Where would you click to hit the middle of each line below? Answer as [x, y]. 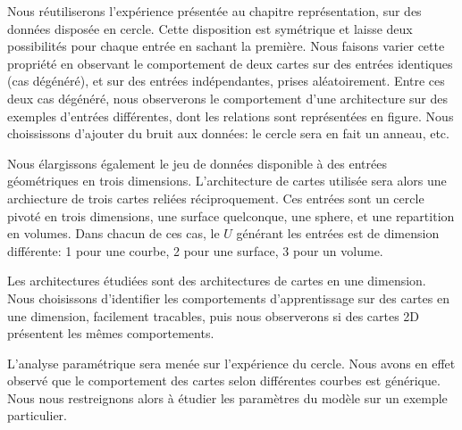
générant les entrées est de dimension [338, 233]
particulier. [37, 415]
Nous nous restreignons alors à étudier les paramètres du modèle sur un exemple [227, 397]
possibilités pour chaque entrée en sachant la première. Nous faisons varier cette [226, 46]
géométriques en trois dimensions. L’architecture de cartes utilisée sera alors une [227, 181]
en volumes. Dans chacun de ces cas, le [113, 233]
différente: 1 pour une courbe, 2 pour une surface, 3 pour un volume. [195, 250]
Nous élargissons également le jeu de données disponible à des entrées [197, 163]
